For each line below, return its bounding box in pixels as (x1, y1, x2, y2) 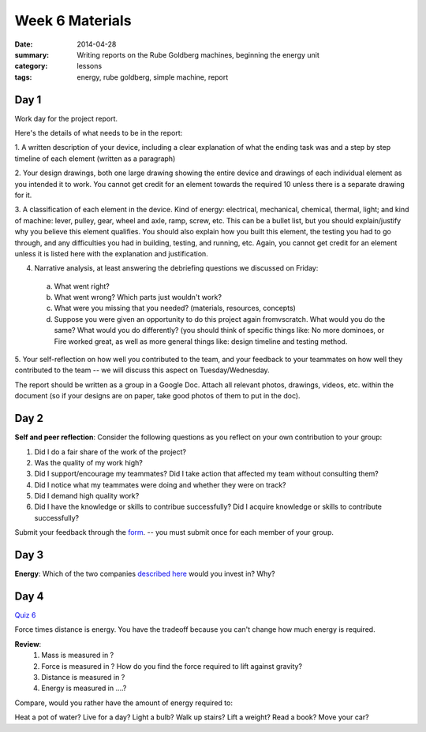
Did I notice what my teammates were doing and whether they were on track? (34, 480, 286, 489)
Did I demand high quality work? (34, 491, 140, 501)
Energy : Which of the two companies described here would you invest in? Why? (14, 569, 275, 579)
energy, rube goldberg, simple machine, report (77, 72, 229, 82)
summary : (14, 50, 50, 59)
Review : (14, 639, 42, 648)
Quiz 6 (14, 611, 36, 620)
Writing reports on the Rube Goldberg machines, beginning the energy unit (77, 50, 319, 59)
